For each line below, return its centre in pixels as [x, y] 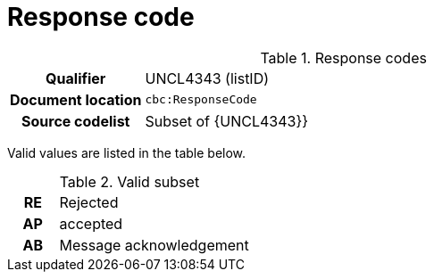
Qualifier [76, 78]
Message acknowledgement [154, 245]
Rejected [89, 202]
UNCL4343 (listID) [207, 78]
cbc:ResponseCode [201, 100]
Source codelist [76, 121]
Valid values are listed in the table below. [127, 152]
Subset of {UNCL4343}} [227, 121]
